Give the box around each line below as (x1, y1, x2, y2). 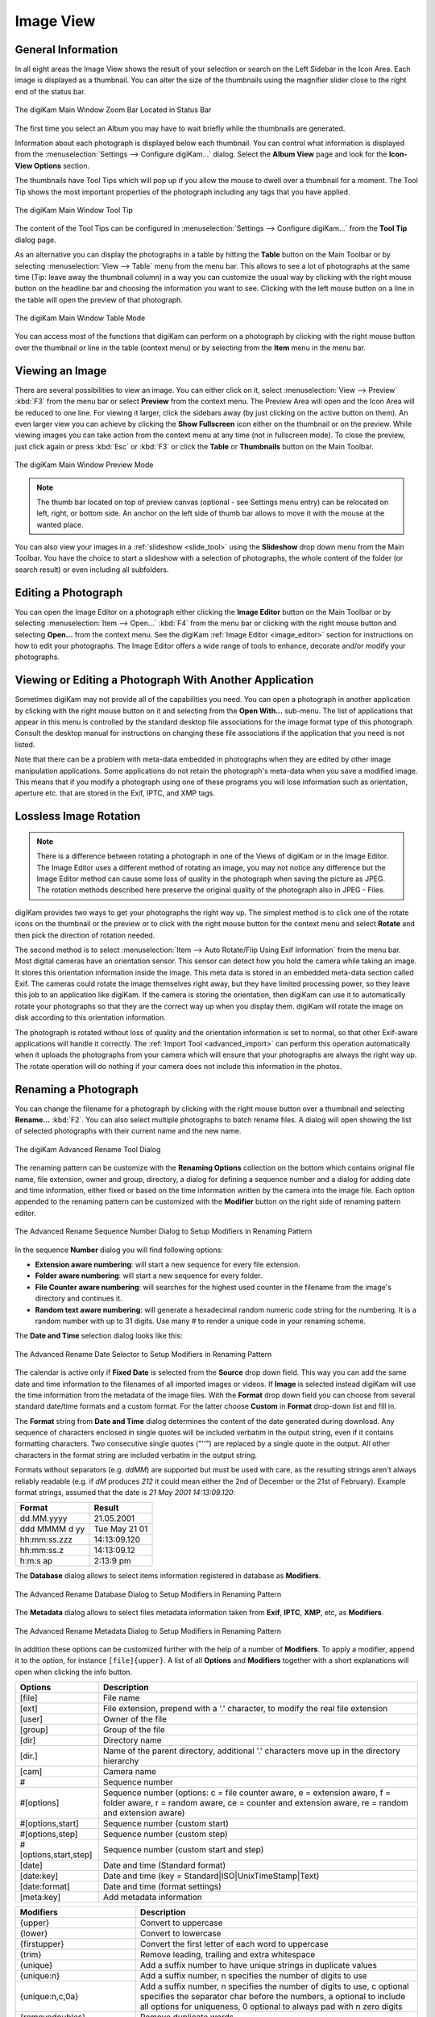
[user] (19, 1714, 43, 1725)
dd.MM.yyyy (19, 1513, 68, 1524)
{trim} (19, 1949, 42, 1961)
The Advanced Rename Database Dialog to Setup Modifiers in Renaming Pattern (14, 1589, 282, 1599)
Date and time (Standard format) (102, 1860, 226, 1871)
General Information (14, 43, 118, 56)
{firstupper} (19, 1939, 64, 1950)
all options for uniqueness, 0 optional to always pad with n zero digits (139, 2001, 403, 2012)
